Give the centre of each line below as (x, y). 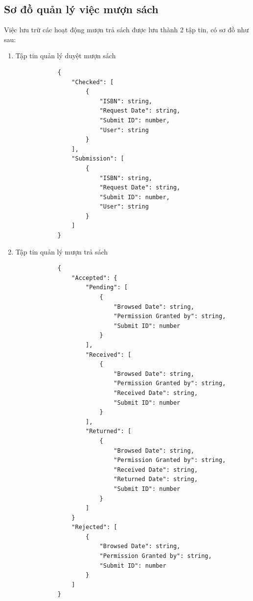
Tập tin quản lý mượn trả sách (62, 251)
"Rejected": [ (94, 527)
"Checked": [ (93, 82)
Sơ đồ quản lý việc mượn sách (81, 9)
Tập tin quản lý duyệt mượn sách (66, 56)
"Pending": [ (106, 288)
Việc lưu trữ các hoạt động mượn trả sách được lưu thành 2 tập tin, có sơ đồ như (126, 30)
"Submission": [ (98, 159)
